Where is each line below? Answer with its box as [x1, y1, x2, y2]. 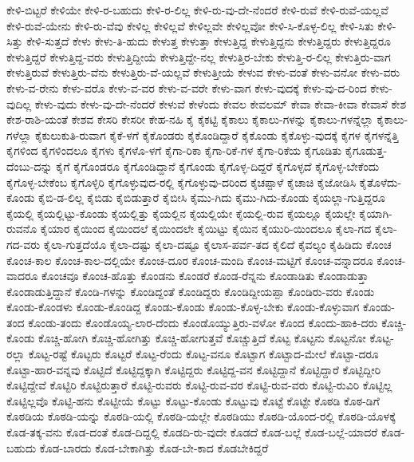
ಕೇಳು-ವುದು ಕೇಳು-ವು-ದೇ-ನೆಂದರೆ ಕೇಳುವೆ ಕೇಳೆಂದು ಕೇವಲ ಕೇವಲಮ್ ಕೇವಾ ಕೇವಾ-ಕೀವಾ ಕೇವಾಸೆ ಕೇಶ [34, 95, 407, 112]
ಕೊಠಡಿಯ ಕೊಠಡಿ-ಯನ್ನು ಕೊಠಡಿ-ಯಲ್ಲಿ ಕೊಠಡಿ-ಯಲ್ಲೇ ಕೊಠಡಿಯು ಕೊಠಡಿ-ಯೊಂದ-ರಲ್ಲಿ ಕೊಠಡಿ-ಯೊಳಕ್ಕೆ [6, 408, 396, 424]
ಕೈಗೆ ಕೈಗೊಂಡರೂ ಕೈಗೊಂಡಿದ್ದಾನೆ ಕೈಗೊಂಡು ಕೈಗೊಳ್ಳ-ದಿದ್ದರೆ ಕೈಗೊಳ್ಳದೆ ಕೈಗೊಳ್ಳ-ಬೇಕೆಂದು [56, 157, 380, 174]
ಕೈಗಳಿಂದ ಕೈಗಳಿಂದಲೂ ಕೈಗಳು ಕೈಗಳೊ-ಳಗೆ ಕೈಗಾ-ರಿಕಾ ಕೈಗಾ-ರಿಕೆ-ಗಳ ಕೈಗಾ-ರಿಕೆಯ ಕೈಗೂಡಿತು [6, 142, 342, 159]
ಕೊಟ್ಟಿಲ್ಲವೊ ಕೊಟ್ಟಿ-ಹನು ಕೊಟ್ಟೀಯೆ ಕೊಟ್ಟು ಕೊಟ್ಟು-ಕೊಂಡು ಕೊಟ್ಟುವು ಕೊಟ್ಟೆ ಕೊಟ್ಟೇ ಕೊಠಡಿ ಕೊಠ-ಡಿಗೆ [6, 392, 380, 409]
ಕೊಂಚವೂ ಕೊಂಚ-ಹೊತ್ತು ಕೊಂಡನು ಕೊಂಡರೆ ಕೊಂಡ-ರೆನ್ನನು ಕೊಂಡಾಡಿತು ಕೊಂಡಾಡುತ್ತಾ [41, 267, 369, 284]
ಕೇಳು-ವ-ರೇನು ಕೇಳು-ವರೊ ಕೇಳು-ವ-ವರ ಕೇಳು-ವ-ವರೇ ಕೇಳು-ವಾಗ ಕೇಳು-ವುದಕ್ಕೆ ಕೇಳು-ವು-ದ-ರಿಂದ [6, 79, 367, 96]
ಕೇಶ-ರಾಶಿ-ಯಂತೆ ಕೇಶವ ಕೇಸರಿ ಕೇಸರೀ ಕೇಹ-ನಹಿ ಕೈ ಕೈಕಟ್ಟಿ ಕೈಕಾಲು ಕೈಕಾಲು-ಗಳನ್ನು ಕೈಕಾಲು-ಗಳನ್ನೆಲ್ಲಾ [6, 111, 373, 128]
